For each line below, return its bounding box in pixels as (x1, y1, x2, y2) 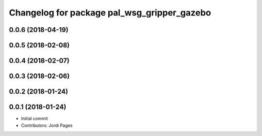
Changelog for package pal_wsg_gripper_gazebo (9, 7, 211, 18)
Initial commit (21, 116, 48, 121)
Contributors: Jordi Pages (21, 122, 73, 128)
